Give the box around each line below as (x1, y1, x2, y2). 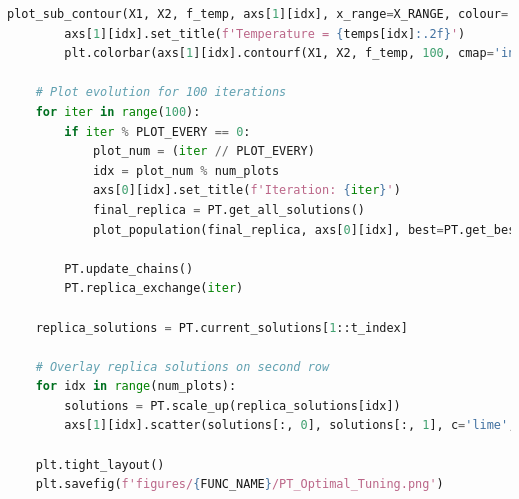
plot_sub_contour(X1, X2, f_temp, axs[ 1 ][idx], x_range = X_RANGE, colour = (7, 7, 509, 21)
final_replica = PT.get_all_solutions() (92, 202, 365, 217)
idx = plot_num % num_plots (92, 163, 280, 178)
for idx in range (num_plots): (35, 379, 237, 394)
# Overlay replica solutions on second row (35, 359, 330, 374)
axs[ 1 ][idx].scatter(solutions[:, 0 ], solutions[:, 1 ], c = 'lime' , (64, 418, 516, 433)
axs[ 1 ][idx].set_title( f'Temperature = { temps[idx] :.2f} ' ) (64, 26, 466, 41)
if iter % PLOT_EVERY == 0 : (64, 124, 251, 139)
